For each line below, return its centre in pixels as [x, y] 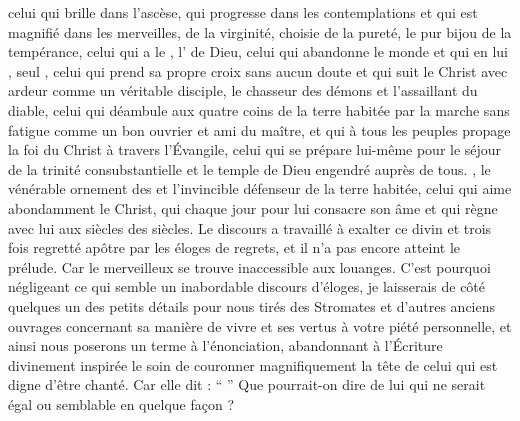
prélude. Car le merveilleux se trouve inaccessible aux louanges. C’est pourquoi [249, 266]
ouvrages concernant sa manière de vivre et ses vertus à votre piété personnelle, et [260, 325]
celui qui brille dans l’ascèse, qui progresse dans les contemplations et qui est [243, 12]
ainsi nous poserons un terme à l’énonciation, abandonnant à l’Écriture [225, 345]
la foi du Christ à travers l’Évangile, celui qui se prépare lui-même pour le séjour [255, 149]
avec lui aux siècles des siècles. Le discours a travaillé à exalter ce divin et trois [250, 227]
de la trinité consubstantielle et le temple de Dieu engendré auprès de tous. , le [249, 168]
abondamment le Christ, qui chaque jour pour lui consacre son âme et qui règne [253, 207]
